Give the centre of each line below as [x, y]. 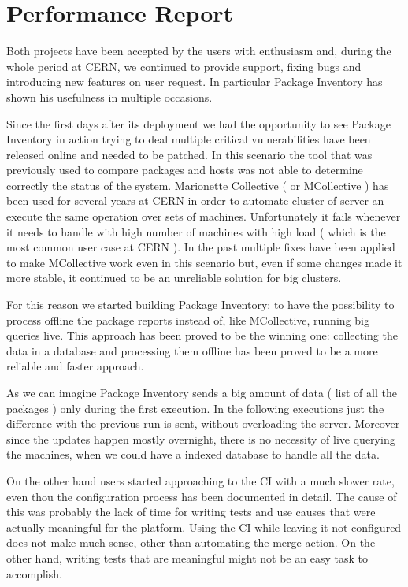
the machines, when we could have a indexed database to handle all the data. [193, 454]
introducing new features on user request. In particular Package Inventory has [195, 82]
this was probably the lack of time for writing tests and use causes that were [191, 512]
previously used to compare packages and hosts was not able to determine [185, 170]
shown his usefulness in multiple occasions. [109, 97]
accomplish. [34, 573]
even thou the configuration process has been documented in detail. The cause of [202, 496]
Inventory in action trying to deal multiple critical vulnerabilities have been [189, 139]
